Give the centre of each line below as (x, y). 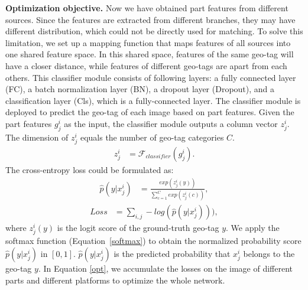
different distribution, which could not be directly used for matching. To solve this (154, 31)
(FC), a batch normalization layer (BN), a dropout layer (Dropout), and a (140, 89)
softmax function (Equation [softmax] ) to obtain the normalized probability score (153, 241)
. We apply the (253, 228)
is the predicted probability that (172, 253)
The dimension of (37, 137)
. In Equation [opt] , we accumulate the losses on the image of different (166, 268)
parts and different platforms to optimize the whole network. (115, 280)
